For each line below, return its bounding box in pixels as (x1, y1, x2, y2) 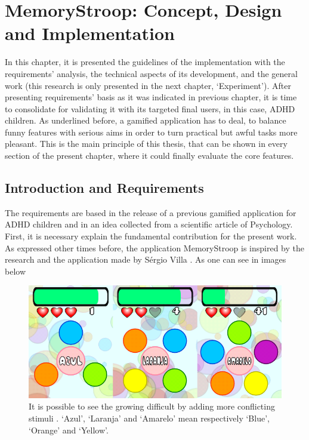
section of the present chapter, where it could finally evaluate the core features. (5, 149, 294, 162)
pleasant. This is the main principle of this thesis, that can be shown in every (5, 137, 288, 150)
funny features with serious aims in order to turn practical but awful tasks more (5, 125, 298, 138)
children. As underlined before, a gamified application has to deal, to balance (5, 114, 286, 127)
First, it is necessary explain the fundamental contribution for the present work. (5, 230, 297, 242)
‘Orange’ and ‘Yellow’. (29, 423, 109, 436)
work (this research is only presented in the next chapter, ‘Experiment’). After (5, 79, 291, 91)
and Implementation (5, 21, 175, 45)
